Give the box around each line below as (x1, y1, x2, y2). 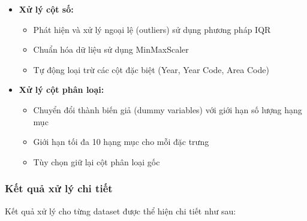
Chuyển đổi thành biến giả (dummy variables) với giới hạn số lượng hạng (33, 103, 302, 116)
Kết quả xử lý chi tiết (5, 181, 113, 196)
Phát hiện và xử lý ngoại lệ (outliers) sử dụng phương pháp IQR (33, 23, 271, 35)
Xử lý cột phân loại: (19, 83, 104, 96)
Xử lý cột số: (19, 3, 74, 15)
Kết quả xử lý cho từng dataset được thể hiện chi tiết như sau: (5, 204, 236, 217)
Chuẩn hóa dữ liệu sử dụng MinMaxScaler (33, 43, 189, 56)
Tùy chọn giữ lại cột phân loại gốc (33, 155, 160, 168)
